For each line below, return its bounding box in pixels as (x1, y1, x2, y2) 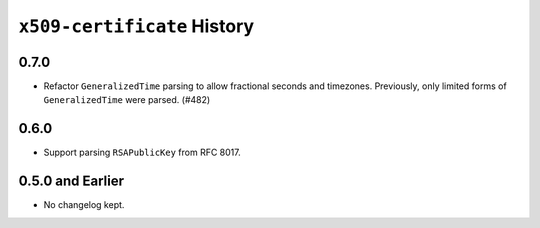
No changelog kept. (43, 199, 125, 211)
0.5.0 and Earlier (18, 173, 125, 190)
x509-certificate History (18, 15, 255, 37)
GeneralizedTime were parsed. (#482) (43, 94, 211, 106)
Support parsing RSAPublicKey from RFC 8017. (43, 146, 241, 159)
